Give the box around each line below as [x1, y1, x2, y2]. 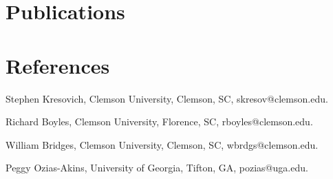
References [6, 51, 110, 79]
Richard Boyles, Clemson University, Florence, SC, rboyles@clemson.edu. [6, 114, 313, 129]
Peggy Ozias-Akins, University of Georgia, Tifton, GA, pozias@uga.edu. [6, 160, 308, 175]
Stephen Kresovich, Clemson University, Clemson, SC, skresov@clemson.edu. [6, 91, 328, 105]
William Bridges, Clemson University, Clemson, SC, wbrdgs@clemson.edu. [6, 137, 319, 151]
